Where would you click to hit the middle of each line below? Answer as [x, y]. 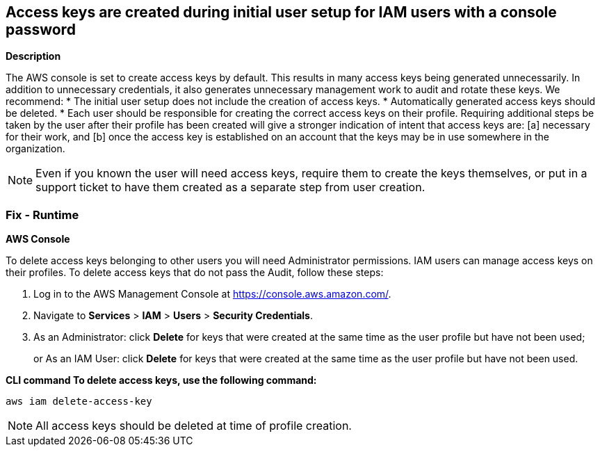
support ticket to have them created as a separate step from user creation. [230, 187]
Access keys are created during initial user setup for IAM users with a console [281, 12]
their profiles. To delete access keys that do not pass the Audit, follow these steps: [195, 273]
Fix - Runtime [42, 215]
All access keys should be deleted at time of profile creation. [194, 426]
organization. [35, 149]
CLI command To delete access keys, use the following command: [161, 380]
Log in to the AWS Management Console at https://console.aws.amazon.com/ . [212, 294]
